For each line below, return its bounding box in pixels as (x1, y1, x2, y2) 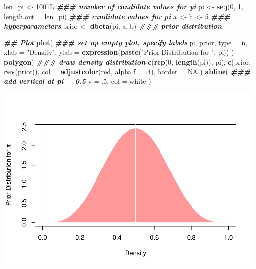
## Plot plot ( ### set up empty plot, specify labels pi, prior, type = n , (4, 37, 248, 47)
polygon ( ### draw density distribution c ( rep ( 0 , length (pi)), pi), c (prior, (4, 56, 251, 67)
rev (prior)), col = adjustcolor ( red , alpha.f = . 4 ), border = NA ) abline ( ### (4, 66, 251, 76)
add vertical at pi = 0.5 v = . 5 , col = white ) (4, 76, 151, 86)
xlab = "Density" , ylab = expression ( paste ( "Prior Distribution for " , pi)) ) (4, 47, 234, 57)
